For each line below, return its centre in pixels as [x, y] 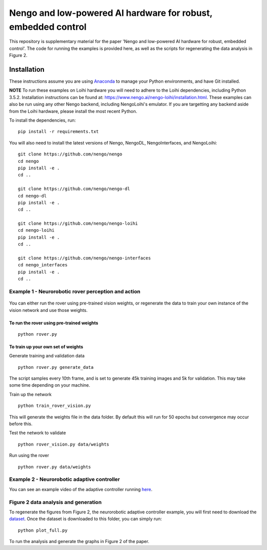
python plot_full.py [43, 530]
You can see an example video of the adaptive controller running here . [81, 489]
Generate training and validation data [47, 356]
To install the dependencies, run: [43, 120]
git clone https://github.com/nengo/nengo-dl [74, 189]
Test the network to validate [38, 433]
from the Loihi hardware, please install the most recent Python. [73, 111]
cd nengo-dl [32, 196]
